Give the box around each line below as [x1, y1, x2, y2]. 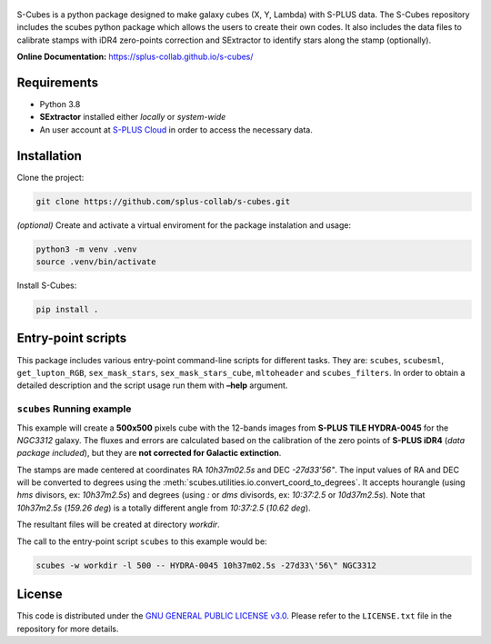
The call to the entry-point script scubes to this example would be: [16, 536, 267, 547]
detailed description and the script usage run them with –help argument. [16, 380, 288, 391]
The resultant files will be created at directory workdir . [16, 519, 220, 530]
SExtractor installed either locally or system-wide [39, 112, 226, 123]
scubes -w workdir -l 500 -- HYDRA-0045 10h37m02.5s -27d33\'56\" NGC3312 [35, 560, 377, 570]
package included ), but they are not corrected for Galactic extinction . [16, 448, 282, 459]
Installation [16, 148, 82, 163]
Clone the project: [16, 172, 85, 183]
